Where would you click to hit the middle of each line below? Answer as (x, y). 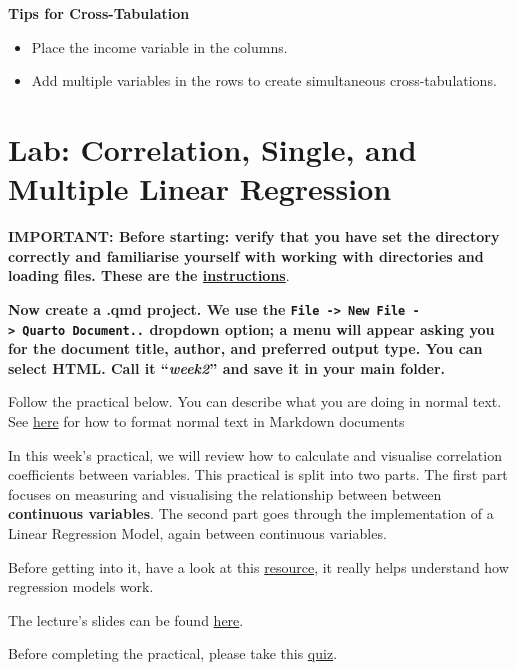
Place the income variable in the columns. (159, 46)
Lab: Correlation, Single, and (212, 148)
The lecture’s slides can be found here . (126, 619)
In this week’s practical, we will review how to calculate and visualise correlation (255, 454)
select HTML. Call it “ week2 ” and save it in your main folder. (227, 367)
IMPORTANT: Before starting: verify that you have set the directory (254, 236)
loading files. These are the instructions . (149, 275)
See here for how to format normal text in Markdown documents (206, 420)
